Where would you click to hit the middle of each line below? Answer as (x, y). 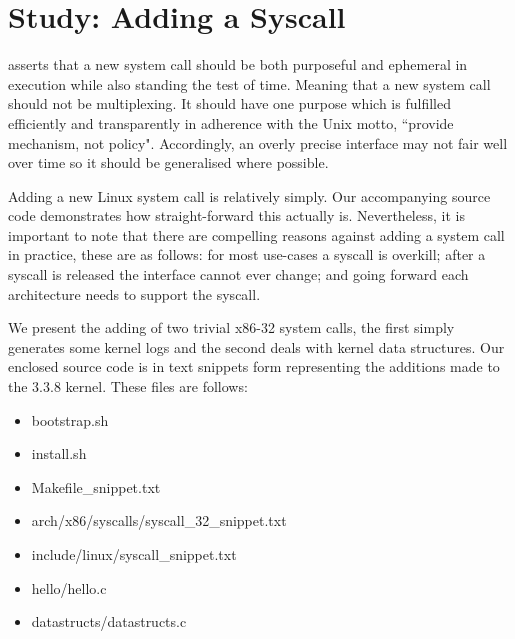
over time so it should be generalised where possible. (168, 162)
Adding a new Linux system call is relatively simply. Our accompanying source (249, 195)
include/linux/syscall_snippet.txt (134, 554)
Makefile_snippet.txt (96, 486)
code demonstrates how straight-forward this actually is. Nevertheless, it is (236, 215)
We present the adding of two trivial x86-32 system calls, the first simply (231, 327)
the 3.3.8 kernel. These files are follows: (128, 386)
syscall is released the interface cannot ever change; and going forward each (238, 274)
